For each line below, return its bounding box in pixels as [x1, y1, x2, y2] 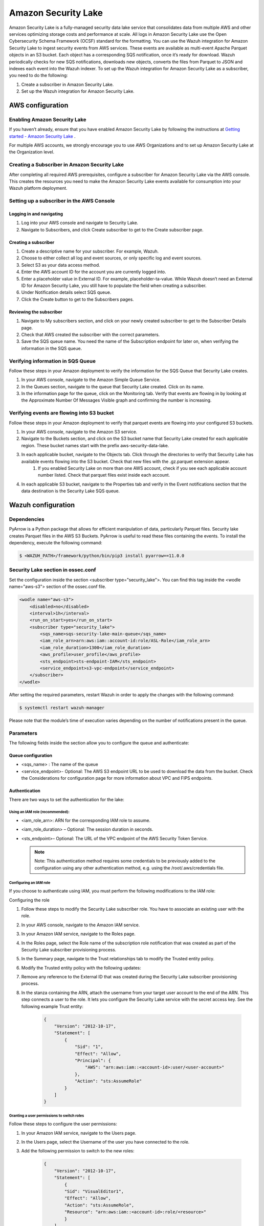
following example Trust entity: [21, 1003, 84, 1009]
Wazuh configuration [9, 501, 75, 509]
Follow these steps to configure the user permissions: [9, 1121, 117, 1127]
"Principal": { [74, 1057, 111, 1063]
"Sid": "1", [74, 1044, 104, 1049]
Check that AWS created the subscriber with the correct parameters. [21, 332, 160, 337]
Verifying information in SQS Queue [9, 358, 96, 364]
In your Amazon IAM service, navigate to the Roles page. [21, 931, 136, 937]
